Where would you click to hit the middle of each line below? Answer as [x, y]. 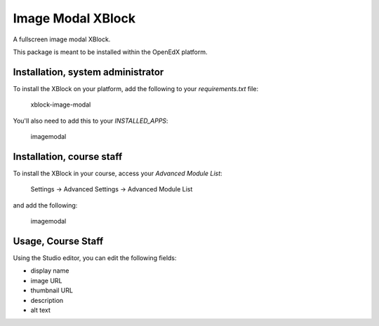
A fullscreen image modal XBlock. [62, 39]
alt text [40, 310]
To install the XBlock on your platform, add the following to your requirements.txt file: [136, 88]
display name [50, 271]
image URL [46, 280]
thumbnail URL [52, 290]
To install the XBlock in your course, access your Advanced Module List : [118, 173]
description [47, 300]
